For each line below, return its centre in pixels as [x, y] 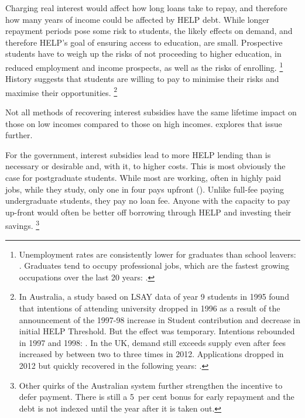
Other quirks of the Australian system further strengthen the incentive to [151, 385]
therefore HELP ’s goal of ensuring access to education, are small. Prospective [144, 42]
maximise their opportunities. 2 [61, 91]
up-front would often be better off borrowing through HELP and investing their [148, 212]
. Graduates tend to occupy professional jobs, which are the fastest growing [154, 265]
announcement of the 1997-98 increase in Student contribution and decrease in [160, 319]
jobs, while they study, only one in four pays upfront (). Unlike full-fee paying [145, 189]
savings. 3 [23, 225]
